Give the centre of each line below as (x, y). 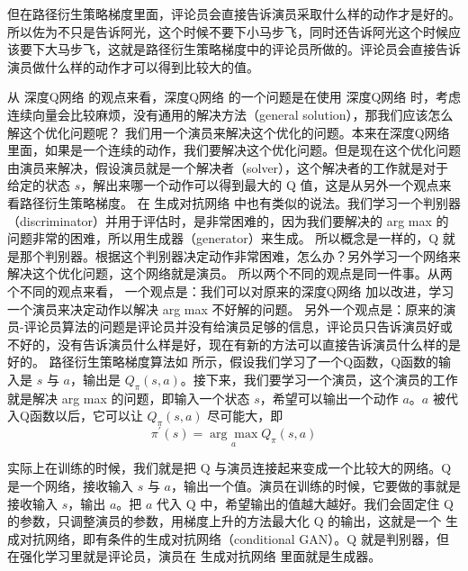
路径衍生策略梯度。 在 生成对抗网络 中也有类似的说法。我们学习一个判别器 (240, 202)
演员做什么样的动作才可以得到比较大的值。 (133, 66)
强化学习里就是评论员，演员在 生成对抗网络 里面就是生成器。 (200, 556)
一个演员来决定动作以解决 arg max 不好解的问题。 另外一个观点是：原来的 (225, 308)
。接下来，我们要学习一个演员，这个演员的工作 (319, 379)
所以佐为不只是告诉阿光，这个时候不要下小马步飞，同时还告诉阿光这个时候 (228, 31)
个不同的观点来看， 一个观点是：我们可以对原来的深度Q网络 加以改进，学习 (231, 290)
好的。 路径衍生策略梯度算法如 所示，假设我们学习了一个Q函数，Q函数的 (223, 362)
